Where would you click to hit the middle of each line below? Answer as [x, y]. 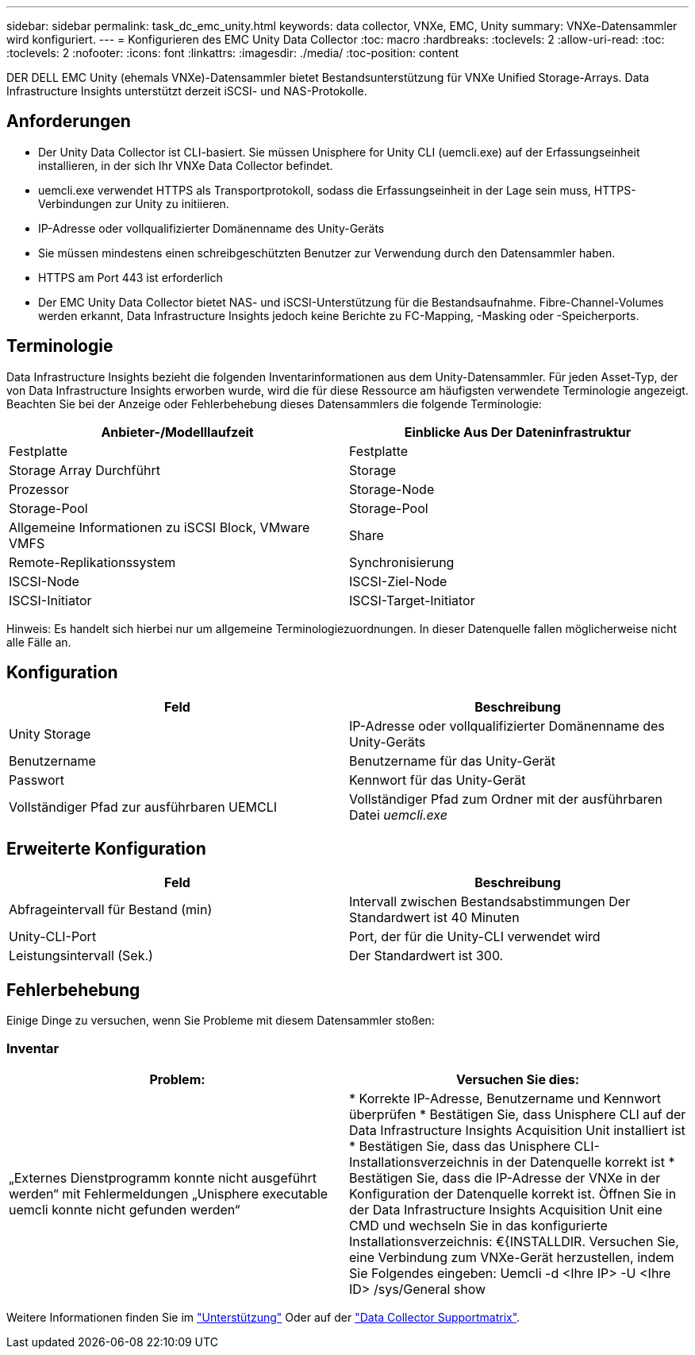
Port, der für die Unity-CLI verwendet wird [475, 937]
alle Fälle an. [39, 642]
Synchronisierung [402, 562]
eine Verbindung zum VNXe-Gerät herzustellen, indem [512, 1257]
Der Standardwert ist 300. [426, 956]
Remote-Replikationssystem [92, 562]
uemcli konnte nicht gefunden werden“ [125, 1209]
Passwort [36, 780]
